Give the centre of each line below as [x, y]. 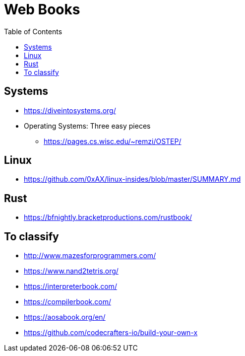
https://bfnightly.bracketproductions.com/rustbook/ [108, 217]
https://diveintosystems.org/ [70, 110]
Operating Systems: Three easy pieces [87, 126]
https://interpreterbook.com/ [70, 286]
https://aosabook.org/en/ [65, 317]
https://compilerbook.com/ [67, 302]
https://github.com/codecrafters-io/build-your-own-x [111, 333]
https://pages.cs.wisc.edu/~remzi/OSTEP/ [113, 141]
